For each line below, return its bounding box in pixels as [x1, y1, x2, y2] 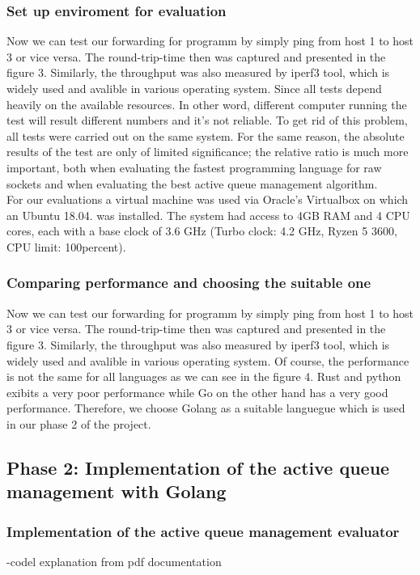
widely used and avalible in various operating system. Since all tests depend [6, 80, 382, 96]
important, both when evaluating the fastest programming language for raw [6, 159, 382, 175]
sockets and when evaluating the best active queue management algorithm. [6, 175, 378, 192]
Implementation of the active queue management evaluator [6, 521, 400, 541]
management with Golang [6, 479, 227, 504]
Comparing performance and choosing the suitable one [6, 273, 371, 293]
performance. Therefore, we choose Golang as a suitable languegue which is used [6, 400, 405, 416]
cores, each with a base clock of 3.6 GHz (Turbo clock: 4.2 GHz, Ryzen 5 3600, [6, 222, 397, 239]
